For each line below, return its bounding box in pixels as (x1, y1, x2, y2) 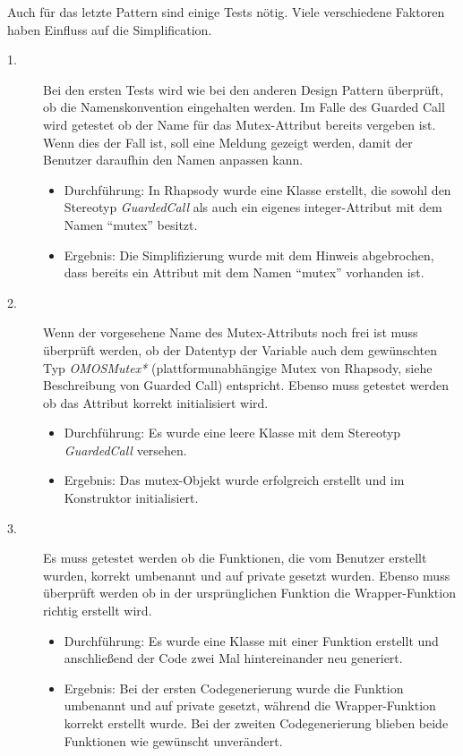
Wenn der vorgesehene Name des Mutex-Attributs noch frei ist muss (43, 323, 418, 342)
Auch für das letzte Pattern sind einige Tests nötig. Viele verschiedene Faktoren (7, 3, 445, 21)
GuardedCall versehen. (64, 440, 187, 459)
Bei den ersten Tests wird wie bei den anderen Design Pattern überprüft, (43, 80, 444, 98)
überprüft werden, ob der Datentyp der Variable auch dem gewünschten (43, 340, 437, 359)
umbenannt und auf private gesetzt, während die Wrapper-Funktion (64, 696, 436, 715)
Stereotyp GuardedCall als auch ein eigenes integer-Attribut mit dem (64, 198, 442, 217)
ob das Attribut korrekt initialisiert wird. (43, 393, 269, 412)
